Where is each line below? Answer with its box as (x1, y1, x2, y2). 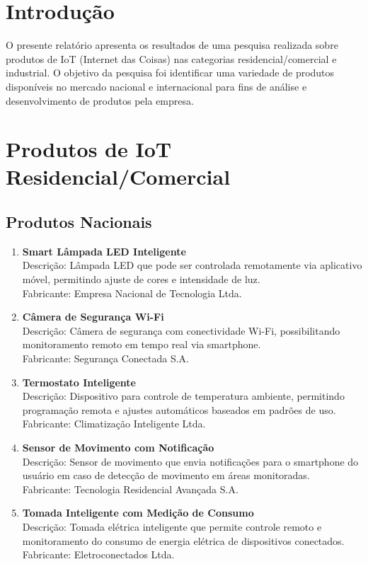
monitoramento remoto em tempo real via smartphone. (22, 337, 261, 352)
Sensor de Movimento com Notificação (22, 439, 214, 454)
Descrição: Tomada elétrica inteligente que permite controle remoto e (22, 519, 322, 534)
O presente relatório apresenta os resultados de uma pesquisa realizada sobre (6, 38, 338, 52)
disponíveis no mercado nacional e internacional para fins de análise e (6, 79, 307, 93)
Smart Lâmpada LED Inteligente (22, 243, 186, 258)
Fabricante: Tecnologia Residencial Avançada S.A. (22, 481, 238, 496)
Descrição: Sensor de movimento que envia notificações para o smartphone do (22, 454, 359, 468)
